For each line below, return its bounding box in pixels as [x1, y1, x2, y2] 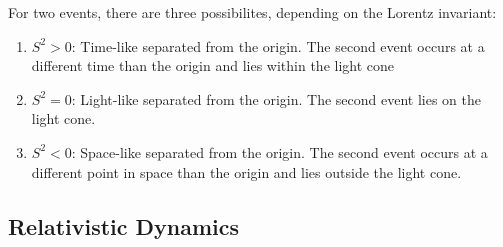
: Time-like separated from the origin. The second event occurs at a [71, 35, 485, 56]
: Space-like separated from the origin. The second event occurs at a [71, 141, 488, 162]
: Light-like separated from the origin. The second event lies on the [71, 88, 481, 109]
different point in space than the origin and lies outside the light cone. [31, 161, 462, 182]
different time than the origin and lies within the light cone [31, 55, 395, 76]
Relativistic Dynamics [8, 210, 240, 241]
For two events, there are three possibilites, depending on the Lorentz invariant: [8, 2, 497, 22]
